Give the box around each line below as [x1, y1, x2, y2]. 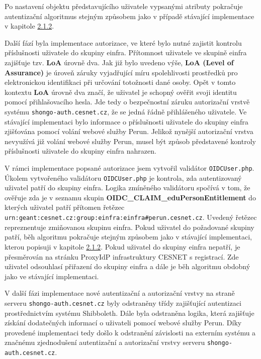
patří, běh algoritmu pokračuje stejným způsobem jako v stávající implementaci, [5, 231, 252, 242]
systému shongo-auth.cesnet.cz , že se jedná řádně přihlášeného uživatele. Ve [5, 106, 247, 116]
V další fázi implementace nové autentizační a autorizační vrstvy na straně [5, 288, 235, 298]
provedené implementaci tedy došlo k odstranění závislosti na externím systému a [5, 327, 256, 337]
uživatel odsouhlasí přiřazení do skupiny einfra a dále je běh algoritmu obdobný [5, 261, 250, 272]
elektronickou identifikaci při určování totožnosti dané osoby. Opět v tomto [5, 77, 236, 87]
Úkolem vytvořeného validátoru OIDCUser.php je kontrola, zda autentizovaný [5, 172, 242, 183]
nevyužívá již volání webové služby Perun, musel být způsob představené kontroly [5, 136, 256, 146]
